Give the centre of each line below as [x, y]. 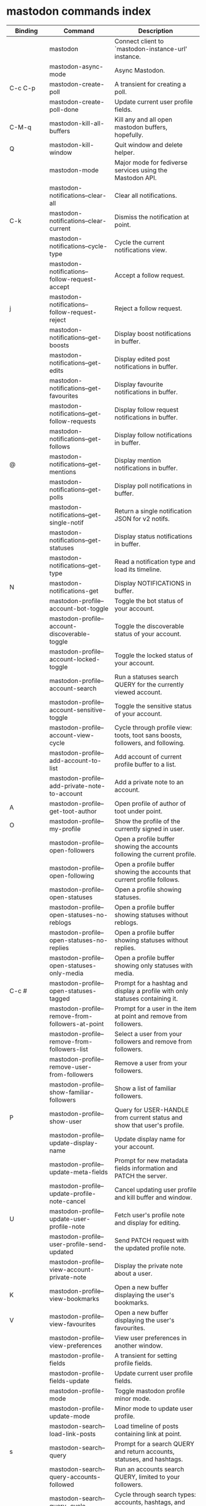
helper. [124, 152]
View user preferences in [151, 1338]
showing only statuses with [154, 966]
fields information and [146, 1168]
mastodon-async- [76, 66]
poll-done [64, 109]
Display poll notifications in [153, 485]
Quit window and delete [148, 144]
